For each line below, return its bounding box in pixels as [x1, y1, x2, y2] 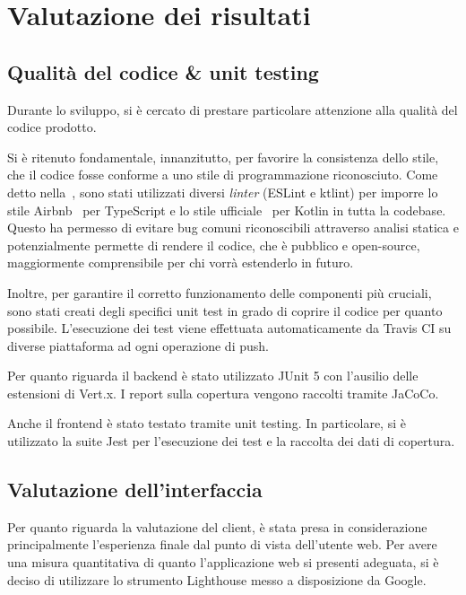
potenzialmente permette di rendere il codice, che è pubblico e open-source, [7, 235, 420, 254]
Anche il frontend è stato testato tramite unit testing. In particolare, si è [7, 414, 406, 433]
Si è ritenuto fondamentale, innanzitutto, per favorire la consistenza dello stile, [7, 147, 439, 166]
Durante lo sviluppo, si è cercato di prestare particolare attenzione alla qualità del [7, 100, 458, 118]
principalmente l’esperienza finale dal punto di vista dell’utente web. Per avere [7, 535, 437, 554]
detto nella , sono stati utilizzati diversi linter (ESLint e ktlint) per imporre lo [7, 182, 438, 201]
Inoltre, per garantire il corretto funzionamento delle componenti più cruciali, [7, 283, 432, 302]
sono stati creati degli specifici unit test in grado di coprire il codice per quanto [7, 301, 443, 319]
